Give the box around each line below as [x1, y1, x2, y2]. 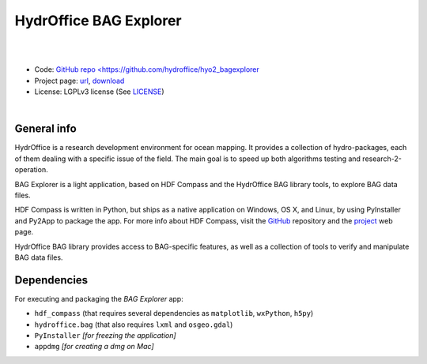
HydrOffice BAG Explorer [14, 12, 182, 29]
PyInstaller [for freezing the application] [34, 331, 177, 340]
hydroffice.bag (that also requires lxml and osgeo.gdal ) [34, 320, 233, 329]
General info [14, 122, 77, 136]
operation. [14, 165, 48, 174]
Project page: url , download [34, 76, 125, 85]
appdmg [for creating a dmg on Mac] [34, 342, 154, 351]
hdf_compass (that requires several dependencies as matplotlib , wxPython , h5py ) [34, 309, 314, 318]
